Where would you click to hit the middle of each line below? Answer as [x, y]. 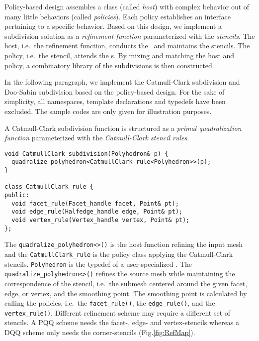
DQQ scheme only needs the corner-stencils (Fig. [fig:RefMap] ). [100, 332]
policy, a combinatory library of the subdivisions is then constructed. [109, 65]
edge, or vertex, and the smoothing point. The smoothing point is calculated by [126, 293]
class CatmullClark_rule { [49, 187]
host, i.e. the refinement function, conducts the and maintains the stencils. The [127, 46]
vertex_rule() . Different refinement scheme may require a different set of [118, 312]
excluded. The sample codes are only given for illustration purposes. [108, 111]
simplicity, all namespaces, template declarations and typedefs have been [115, 101]
